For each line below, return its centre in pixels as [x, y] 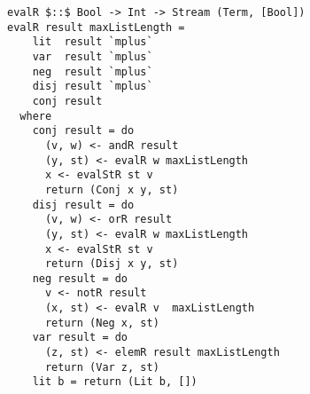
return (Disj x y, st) [112, 264]
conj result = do [83, 131]
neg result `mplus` [93, 71]
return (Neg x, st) [102, 323]
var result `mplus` [93, 56]
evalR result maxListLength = [96, 27]
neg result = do [80, 278]
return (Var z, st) [102, 367]
